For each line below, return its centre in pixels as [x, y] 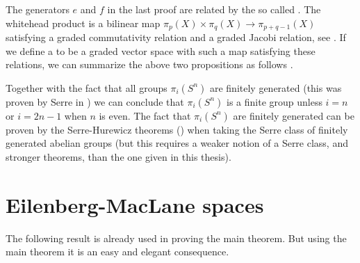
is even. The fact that [145, 115]
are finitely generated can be [294, 115]
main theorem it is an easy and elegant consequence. [117, 252]
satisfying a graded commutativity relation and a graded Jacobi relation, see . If [176, 37]
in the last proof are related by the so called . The [214, 9]
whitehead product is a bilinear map [83, 23]
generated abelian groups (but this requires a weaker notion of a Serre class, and [177, 143]
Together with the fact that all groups [87, 87]
